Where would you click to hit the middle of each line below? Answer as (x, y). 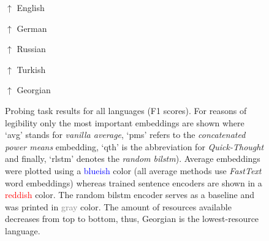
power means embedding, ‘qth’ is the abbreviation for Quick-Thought (134, 146)
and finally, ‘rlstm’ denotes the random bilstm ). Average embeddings (133, 159)
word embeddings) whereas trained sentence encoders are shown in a (134, 182)
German (32, 28)
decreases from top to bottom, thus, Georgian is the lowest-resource (132, 219)
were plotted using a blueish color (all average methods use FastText (133, 170)
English (31, 7)
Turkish (31, 69)
